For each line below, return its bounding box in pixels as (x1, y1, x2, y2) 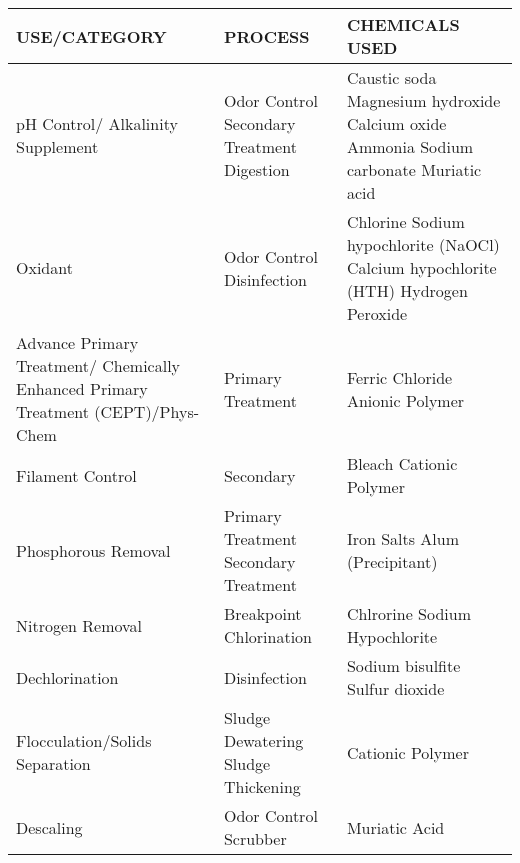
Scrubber (223, 827, 287, 850)
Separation (16, 752, 91, 775)
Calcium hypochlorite (346, 256, 497, 279)
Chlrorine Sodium (346, 602, 472, 625)
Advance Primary (16, 331, 139, 354)
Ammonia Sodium (346, 135, 474, 158)
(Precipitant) (346, 550, 438, 573)
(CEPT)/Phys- (94, 400, 200, 423)
